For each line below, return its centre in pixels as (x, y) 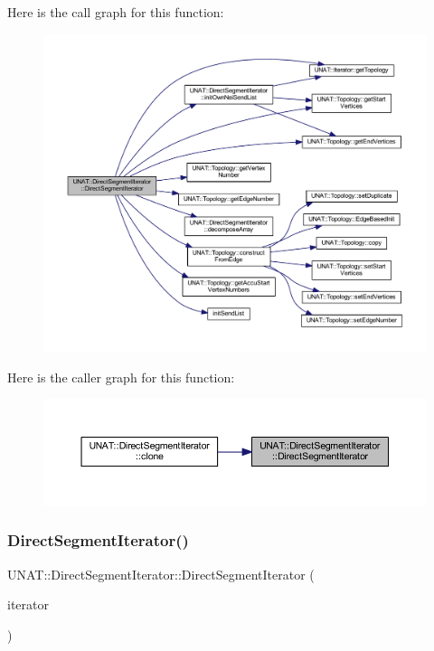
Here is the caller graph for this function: (121, 377)
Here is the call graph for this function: (116, 12)
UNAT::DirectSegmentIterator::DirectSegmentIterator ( (161, 574)
